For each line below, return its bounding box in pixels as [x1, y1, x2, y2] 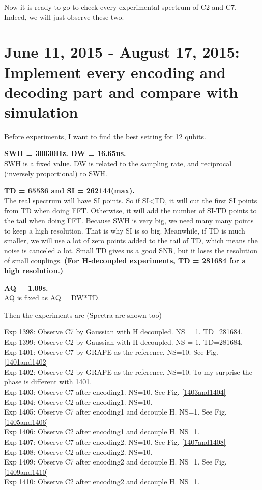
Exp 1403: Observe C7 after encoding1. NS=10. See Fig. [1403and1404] [4, 386, 226, 397]
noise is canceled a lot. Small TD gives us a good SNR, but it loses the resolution [4, 245, 257, 255]
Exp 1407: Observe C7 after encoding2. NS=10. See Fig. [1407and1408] [4, 436, 226, 447]
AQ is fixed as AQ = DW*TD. [4, 292, 100, 303]
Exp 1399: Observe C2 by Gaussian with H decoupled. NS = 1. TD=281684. [4, 336, 243, 347]
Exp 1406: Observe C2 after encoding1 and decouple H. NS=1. [4, 426, 200, 437]
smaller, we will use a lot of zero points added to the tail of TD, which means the [4, 235, 258, 246]
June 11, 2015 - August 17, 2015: [4, 41, 240, 62]
